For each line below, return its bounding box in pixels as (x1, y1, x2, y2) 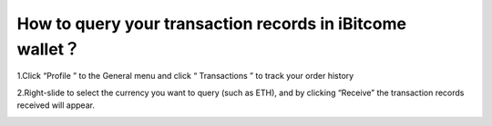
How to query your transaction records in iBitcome (16, 14, 407, 34)
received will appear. (16, 100, 96, 111)
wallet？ (16, 39, 81, 59)
